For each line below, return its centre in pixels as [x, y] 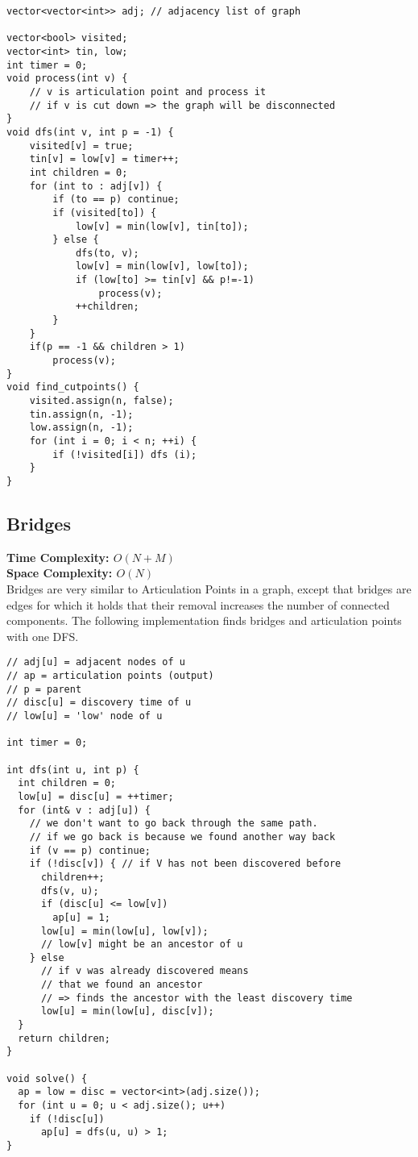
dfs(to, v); [107, 253]
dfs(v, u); [70, 891]
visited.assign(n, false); [101, 401]
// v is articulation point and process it [148, 92]
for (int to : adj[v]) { [96, 186]
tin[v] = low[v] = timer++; [104, 159]
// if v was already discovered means [145, 971]
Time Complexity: [58, 557]
